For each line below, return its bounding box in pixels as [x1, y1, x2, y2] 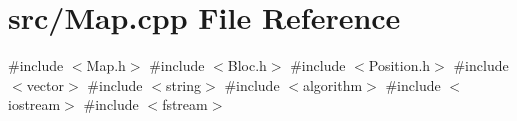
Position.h [368, 55, 431, 76]
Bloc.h [227, 55, 267, 76]
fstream [162, 94, 208, 115]
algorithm [302, 74, 363, 95]
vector [26, 74, 65, 95]
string [165, 74, 202, 95]
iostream [8, 94, 61, 115]
